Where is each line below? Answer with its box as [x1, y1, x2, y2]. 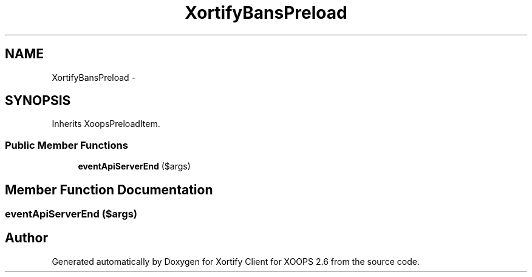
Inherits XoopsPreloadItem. [52, 118, 160, 129]
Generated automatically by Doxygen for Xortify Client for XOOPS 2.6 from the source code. [52, 256, 420, 267]
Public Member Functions [5, 138, 128, 151]
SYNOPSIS [5, 93, 71, 109]
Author [5, 230, 48, 246]
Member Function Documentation [5, 182, 213, 197]
